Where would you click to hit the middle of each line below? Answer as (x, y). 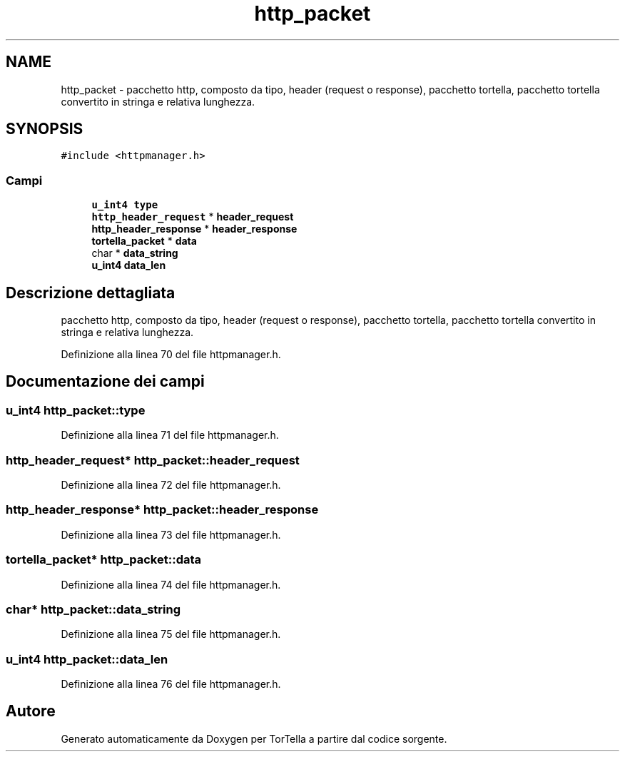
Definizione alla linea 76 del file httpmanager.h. (171, 684)
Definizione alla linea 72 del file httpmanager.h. (171, 485)
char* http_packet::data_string (93, 609)
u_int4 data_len (129, 265)
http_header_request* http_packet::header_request (153, 460)
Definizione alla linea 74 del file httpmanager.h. (171, 584)
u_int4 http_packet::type (76, 410)
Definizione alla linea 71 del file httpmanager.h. (170, 435)
